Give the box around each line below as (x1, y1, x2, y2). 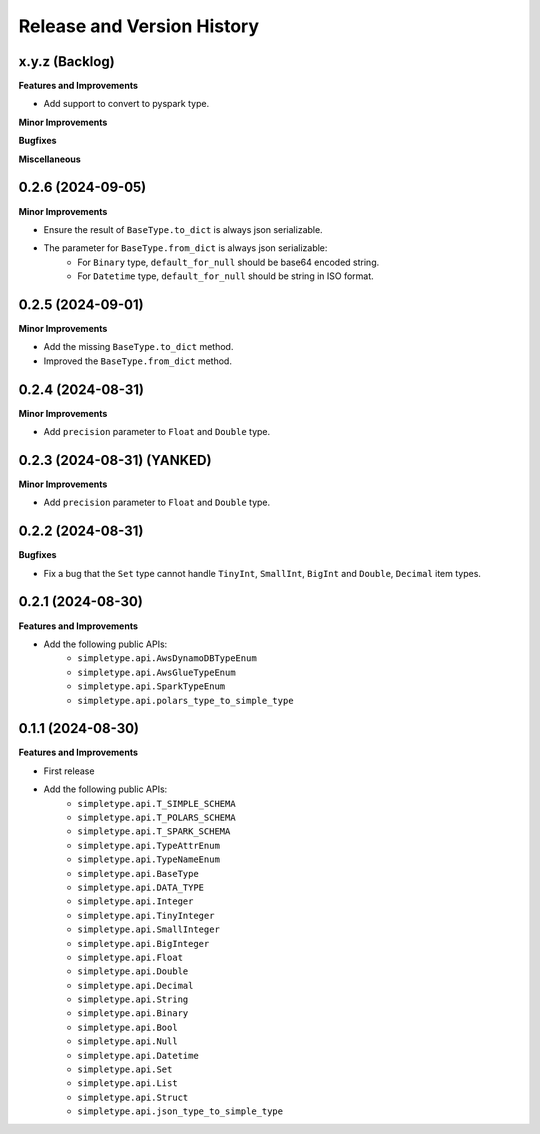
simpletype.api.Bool (77, 1021, 179, 1033)
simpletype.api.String (77, 994, 189, 1005)
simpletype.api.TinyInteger (77, 910, 215, 921)
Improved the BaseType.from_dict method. (43, 355, 232, 367)
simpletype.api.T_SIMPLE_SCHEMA (77, 798, 236, 809)
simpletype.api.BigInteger (77, 938, 210, 949)
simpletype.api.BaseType (77, 868, 199, 879)
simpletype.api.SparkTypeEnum (77, 681, 226, 692)
